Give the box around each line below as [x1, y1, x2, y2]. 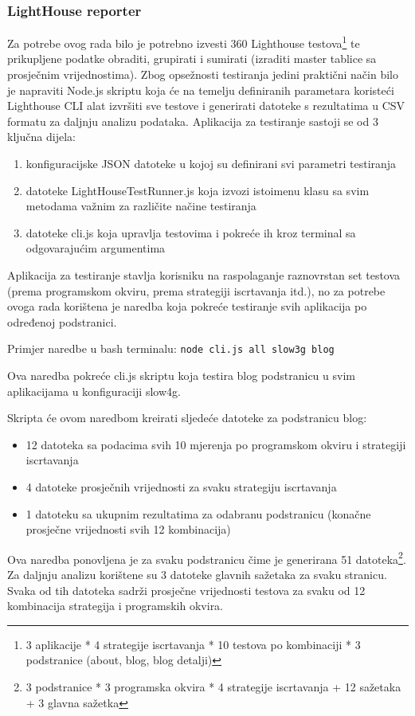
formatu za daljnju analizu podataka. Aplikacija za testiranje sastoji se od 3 [7, 112, 378, 129]
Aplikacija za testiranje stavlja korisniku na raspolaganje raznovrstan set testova [7, 267, 401, 283]
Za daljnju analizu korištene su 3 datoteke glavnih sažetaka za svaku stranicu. [7, 566, 387, 583]
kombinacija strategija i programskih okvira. [7, 597, 224, 614]
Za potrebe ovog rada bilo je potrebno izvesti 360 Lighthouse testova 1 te [7, 33, 360, 51]
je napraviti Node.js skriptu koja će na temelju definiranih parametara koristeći [7, 81, 394, 98]
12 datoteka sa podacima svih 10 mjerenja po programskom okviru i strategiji [25, 436, 406, 452]
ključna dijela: [7, 128, 76, 145]
